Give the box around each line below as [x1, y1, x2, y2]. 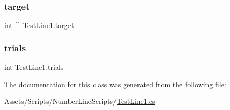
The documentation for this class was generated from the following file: [4, 78, 226, 89]
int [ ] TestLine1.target [4, 20, 74, 31]
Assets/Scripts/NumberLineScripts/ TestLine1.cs [4, 96, 155, 106]
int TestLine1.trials [4, 62, 64, 72]
